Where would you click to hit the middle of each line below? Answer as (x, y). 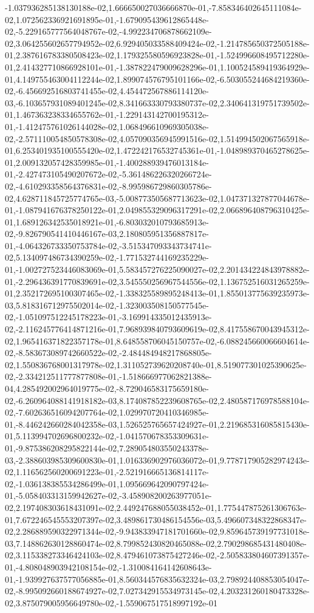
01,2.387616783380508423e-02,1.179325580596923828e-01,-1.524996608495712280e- (157, 55)
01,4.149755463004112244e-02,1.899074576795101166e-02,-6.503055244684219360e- (157, 79)
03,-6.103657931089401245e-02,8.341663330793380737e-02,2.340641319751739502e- (157, 102)
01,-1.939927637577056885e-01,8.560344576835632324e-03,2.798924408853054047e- (157, 579)
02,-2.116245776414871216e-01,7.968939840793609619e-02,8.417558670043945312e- (157, 329)
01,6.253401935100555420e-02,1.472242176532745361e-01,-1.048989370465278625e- (157, 150)
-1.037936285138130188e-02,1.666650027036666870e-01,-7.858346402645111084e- (153, 7)
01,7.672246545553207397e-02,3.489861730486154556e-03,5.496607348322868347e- (156, 519)
